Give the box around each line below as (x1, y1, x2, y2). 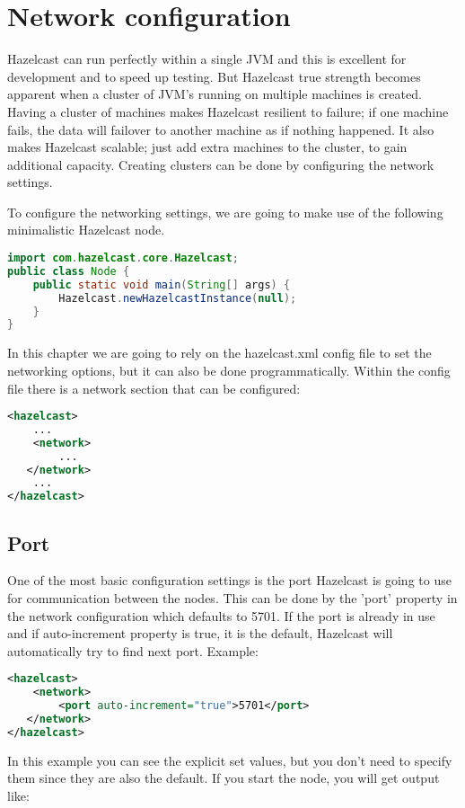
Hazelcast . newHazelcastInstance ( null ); (58, 291, 297, 305)
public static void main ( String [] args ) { (32, 278, 291, 291)
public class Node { (7, 264, 130, 278)
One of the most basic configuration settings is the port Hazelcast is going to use (7, 571, 452, 590)
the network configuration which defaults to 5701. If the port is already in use (7, 606, 435, 625)
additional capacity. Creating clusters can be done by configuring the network (7, 155, 434, 173)
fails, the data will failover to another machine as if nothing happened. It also (7, 120, 434, 138)
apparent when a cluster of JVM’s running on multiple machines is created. (7, 84, 422, 103)
